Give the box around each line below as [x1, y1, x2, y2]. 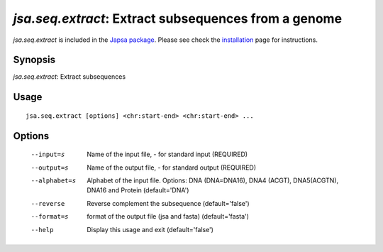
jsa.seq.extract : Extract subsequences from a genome [13, 11, 343, 26]
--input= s [30, 150, 65, 159]
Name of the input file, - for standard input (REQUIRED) [87, 150, 248, 159]
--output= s [30, 163, 69, 172]
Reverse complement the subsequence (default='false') [87, 199, 250, 207]
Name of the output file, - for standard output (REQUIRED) [87, 163, 257, 172]
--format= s [30, 213, 69, 221]
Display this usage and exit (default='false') [87, 225, 214, 234]
